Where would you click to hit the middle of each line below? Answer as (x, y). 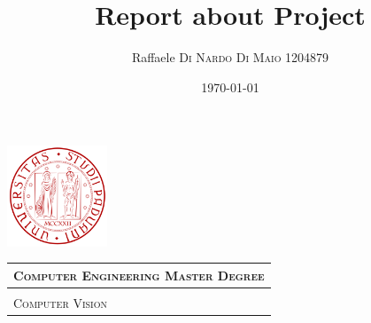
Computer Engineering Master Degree (139, 275)
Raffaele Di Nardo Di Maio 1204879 (230, 57)
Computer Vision (60, 302)
